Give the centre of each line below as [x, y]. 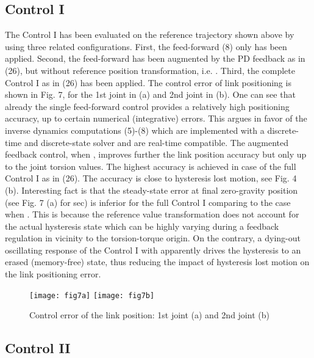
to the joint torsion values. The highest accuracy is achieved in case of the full [151, 166]
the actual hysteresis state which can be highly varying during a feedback [142, 226]
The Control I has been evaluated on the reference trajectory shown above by [150, 35]
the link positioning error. [53, 274]
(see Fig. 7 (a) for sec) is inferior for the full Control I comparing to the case [148, 202]
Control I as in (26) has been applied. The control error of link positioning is [148, 82]
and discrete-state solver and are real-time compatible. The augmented [156, 142]
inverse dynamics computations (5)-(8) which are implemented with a [135, 130]
